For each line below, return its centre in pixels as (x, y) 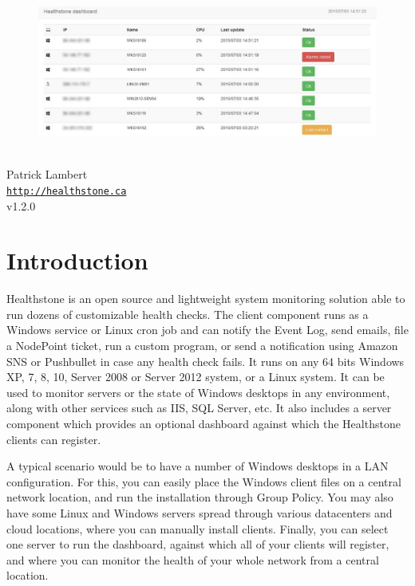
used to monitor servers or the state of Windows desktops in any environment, (198, 392)
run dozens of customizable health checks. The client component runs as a (188, 314)
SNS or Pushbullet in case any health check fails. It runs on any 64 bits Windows (206, 361)
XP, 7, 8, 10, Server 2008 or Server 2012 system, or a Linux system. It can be (196, 377)
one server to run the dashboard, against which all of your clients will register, (198, 544)
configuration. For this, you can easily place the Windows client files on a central (204, 481)
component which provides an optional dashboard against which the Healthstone (204, 424)
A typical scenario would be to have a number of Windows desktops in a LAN (198, 466)
